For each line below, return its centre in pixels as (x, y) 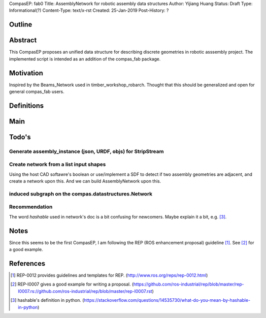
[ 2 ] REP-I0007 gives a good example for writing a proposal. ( (72, 284)
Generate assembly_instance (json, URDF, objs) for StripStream (86, 151)
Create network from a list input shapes (57, 164)
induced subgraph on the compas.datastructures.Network (81, 193)
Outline (20, 25)
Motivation (26, 73)
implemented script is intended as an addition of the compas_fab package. (85, 59)
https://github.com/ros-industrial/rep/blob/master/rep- (189, 284)
